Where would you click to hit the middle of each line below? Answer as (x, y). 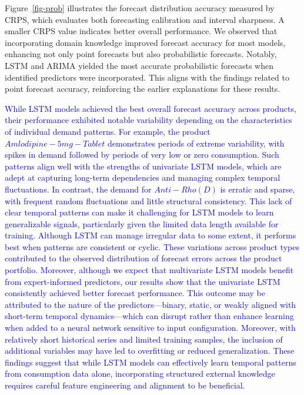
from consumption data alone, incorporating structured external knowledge (140, 374)
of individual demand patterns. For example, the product (108, 131)
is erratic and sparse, (258, 189)
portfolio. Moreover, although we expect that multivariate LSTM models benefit (149, 270)
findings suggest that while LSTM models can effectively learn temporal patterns (151, 362)
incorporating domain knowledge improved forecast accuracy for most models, (145, 42)
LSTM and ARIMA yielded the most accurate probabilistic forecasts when (139, 65)
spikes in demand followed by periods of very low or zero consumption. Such (142, 155)
